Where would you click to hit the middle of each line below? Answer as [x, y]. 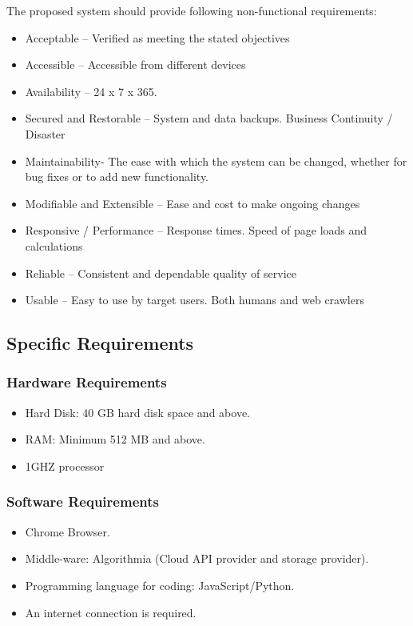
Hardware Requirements [87, 382]
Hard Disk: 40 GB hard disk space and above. [137, 412]
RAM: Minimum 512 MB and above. [115, 439]
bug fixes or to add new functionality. [117, 177]
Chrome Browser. [68, 531]
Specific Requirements [100, 343]
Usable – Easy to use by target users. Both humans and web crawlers [195, 300]
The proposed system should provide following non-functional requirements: [192, 10]
